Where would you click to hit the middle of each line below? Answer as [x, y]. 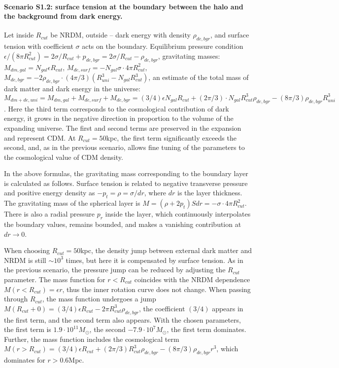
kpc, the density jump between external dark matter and [166, 250]
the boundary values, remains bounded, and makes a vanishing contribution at [123, 224]
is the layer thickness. [210, 193]
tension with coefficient [39, 46]
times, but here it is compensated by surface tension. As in [154, 260]
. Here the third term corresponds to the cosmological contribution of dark [117, 108]
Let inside [19, 35]
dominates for [25, 360]
